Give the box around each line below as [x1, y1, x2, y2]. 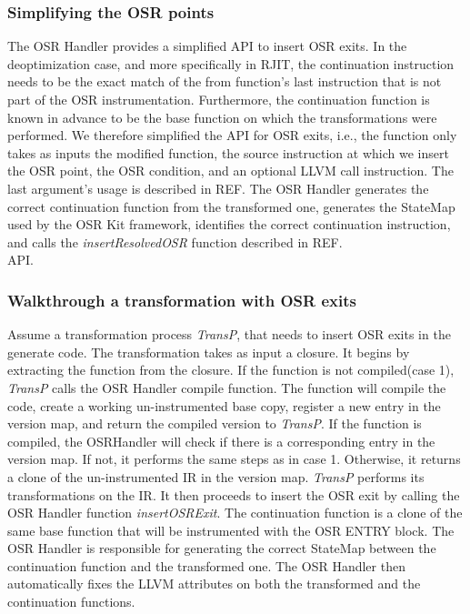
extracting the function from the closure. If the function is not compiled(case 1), [7, 360, 455, 379]
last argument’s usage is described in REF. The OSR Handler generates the [7, 178, 429, 197]
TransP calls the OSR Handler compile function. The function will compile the [7, 377, 446, 397]
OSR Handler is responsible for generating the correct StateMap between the [7, 539, 436, 558]
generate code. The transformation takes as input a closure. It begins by [7, 342, 410, 361]
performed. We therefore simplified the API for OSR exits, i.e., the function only [7, 126, 457, 145]
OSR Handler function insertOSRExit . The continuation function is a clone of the [7, 503, 463, 522]
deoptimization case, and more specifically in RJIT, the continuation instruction [7, 54, 455, 73]
